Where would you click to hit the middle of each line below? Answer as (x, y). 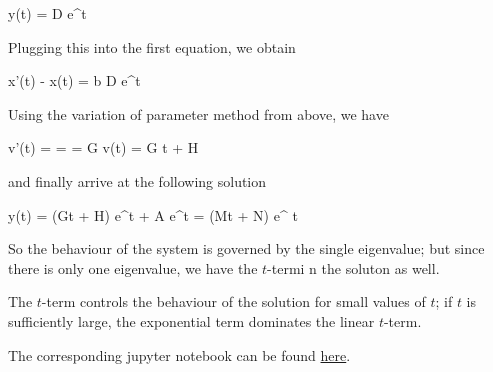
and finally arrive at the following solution (137, 180)
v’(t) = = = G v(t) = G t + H (103, 147)
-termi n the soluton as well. (353, 267)
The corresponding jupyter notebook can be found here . (179, 354)
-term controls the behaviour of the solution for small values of (233, 301)
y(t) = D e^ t (47, 13)
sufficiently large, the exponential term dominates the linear (191, 320)
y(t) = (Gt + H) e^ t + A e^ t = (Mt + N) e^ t (153, 214)
